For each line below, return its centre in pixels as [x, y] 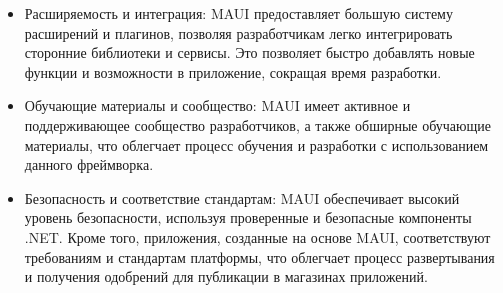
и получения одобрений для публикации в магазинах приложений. [226, 276]
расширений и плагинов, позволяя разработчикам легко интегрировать [238, 32]
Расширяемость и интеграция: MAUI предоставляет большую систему [238, 13]
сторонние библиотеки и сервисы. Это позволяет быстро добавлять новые [249, 52]
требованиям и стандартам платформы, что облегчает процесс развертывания [259, 256]
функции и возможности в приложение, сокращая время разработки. [233, 71]
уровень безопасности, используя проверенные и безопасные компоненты [248, 217]
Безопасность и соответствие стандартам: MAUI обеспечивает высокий [242, 197]
